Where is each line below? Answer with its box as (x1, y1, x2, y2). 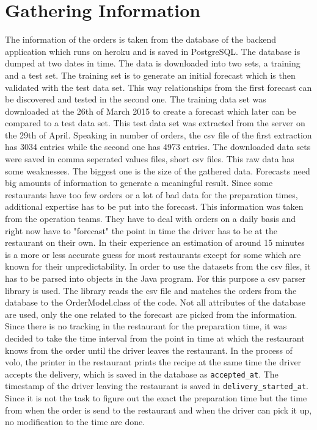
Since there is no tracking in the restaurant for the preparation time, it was (5, 320, 287, 332)
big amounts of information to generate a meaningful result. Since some (5, 176, 273, 189)
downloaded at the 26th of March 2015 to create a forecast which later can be (5, 104, 296, 117)
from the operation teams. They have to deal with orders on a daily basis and (5, 212, 296, 225)
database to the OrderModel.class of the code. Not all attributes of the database (5, 296, 306, 309)
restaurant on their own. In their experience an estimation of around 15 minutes (5, 236, 305, 249)
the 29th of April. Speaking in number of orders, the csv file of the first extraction (5, 128, 312, 141)
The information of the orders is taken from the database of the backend (5, 33, 277, 46)
